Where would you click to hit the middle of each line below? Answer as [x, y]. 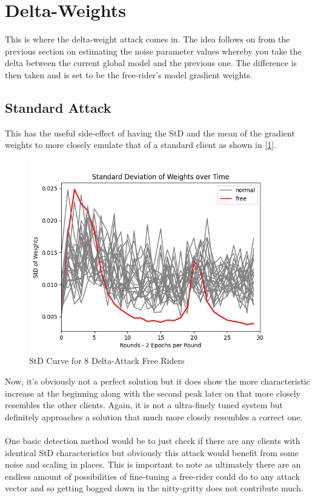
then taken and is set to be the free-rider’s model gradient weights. [129, 74]
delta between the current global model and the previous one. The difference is [151, 63]
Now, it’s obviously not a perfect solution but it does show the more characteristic [157, 381]
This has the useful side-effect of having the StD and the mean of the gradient [150, 133]
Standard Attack [58, 107]
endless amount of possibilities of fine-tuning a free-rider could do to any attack [153, 476]
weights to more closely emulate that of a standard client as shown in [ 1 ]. [141, 145]
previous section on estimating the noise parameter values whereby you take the [153, 51]
